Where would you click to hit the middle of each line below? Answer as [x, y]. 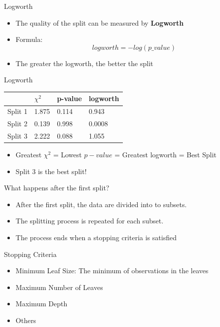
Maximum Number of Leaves [59, 287]
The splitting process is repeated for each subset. [90, 221]
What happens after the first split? [57, 188]
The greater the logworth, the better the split [84, 63]
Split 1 [18, 111]
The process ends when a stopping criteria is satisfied [96, 237]
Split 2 [18, 124]
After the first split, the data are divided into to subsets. [101, 204]
